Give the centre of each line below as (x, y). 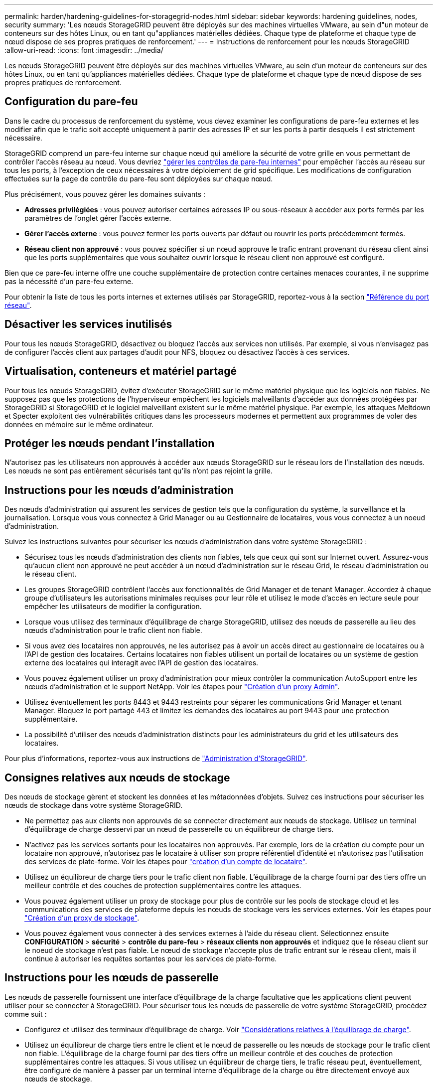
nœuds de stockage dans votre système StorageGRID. (94, 805)
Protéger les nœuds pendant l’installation (110, 443)
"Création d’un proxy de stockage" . (82, 918)
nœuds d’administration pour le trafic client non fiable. (113, 630)
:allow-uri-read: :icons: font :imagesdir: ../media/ (84, 50)
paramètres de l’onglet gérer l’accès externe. (98, 218)
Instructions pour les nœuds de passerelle (112, 978)
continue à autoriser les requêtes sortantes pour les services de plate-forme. (151, 959)
